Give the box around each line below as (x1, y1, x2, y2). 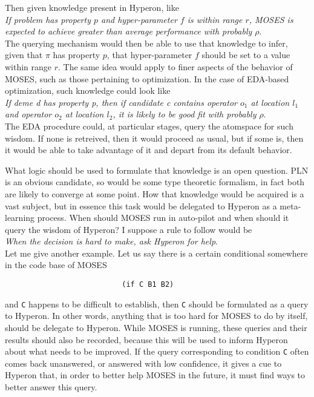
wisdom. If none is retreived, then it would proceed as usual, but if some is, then (5, 131, 304, 144)
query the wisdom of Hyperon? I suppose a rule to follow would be (5, 223, 252, 235)
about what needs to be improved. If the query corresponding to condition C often (5, 345, 309, 358)
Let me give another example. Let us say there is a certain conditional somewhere (5, 246, 308, 259)
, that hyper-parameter (106, 48, 192, 61)
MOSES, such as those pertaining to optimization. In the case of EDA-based (5, 72, 289, 85)
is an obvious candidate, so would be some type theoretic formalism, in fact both (5, 176, 305, 188)
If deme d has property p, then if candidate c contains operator (5, 96, 237, 108)
